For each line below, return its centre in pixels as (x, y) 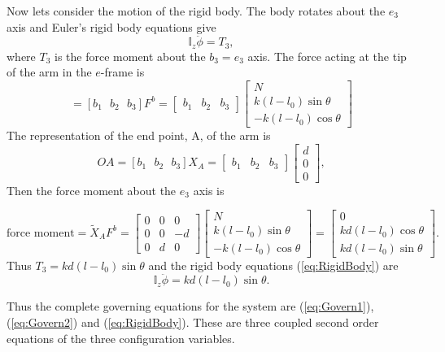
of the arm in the (49, 72)
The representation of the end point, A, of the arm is (139, 135)
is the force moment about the (130, 56)
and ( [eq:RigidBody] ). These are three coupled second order (230, 322)
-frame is (122, 72)
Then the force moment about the (92, 190)
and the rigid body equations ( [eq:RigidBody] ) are (273, 265)
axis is (209, 190)
